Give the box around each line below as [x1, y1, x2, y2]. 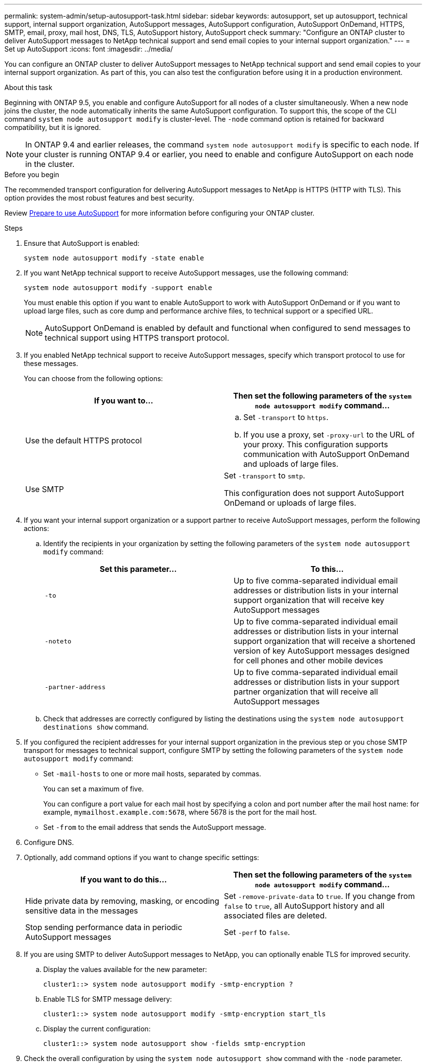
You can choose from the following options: [24, 374, 163, 383]
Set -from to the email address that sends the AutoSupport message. [43, 823, 266, 831]
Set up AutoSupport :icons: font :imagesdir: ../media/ [4, 45, 173, 53]
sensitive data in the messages [25, 906, 138, 916]
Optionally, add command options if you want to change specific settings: [24, 853, 259, 861]
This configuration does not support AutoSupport [224, 488, 404, 498]
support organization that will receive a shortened [234, 636, 415, 646]
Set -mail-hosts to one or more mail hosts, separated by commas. [43, 770, 261, 778]
